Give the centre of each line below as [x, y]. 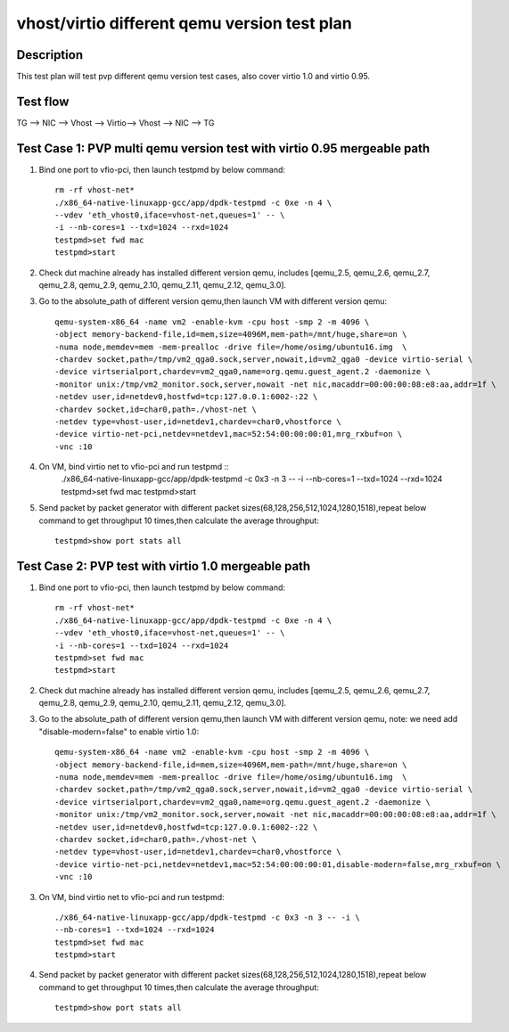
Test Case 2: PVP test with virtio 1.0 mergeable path [164, 566]
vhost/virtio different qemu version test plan [184, 23]
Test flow [43, 101]
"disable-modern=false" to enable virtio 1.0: [119, 732]
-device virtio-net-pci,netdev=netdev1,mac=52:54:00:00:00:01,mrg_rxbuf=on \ [229, 434]
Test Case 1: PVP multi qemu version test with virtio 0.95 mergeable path [223, 148]
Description [50, 55]
